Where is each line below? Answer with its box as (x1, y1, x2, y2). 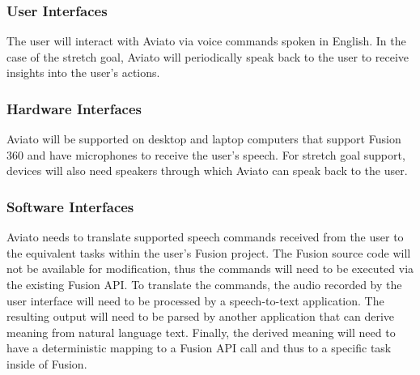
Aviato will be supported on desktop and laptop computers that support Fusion (6, 130, 401, 147)
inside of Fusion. (6, 355, 87, 372)
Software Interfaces (6, 196, 134, 216)
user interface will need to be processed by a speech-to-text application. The (6, 292, 384, 309)
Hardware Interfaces (6, 98, 142, 118)
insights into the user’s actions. (6, 64, 160, 81)
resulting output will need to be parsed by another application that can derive (6, 308, 395, 325)
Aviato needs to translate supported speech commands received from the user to (6, 228, 404, 245)
